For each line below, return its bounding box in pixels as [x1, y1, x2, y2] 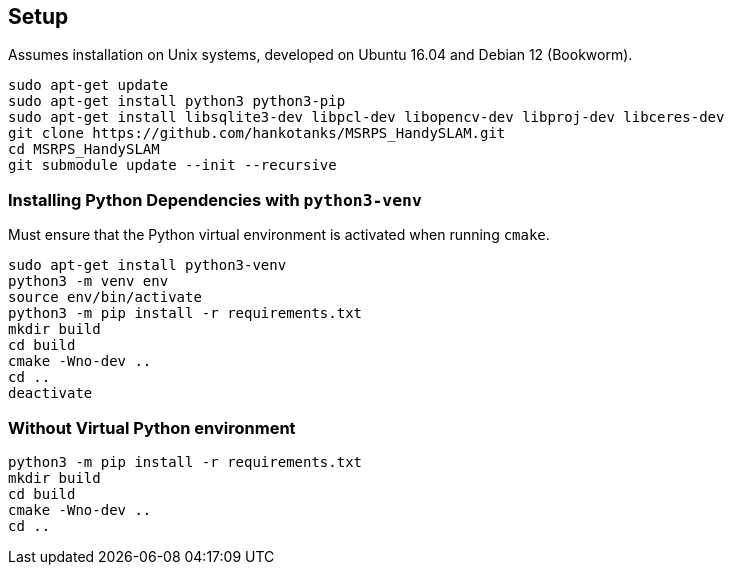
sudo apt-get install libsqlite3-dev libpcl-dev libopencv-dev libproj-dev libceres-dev [8, 109, 725, 126]
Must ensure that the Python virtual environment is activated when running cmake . [8, 226, 550, 244]
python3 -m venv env [8, 273, 169, 290]
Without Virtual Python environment [8, 417, 296, 438]
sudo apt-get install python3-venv [8, 257, 287, 274]
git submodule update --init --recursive [8, 157, 337, 174]
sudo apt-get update [8, 77, 169, 94]
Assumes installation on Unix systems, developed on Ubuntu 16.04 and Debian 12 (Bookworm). [8, 46, 633, 64]
